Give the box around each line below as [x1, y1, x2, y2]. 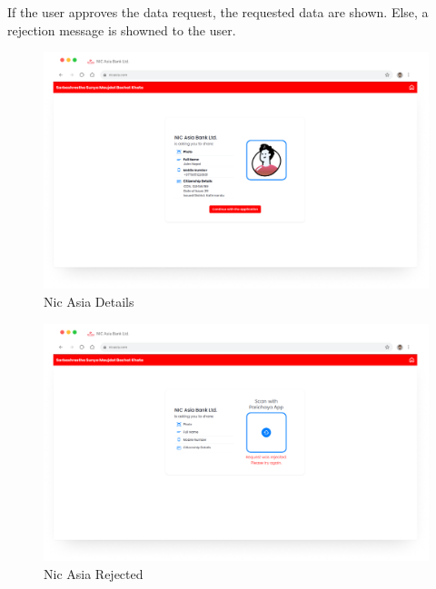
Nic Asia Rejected [44, 564, 144, 583]
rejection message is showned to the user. [7, 20, 236, 39]
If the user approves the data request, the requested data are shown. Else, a [7, 3, 429, 21]
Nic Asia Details [44, 292, 134, 311]
